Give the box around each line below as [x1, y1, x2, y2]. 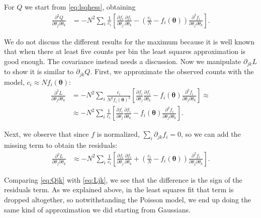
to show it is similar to [4, 66, 74, 77]
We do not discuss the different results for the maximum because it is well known [4, 36, 254, 46]
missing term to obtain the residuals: [4, 140, 118, 150]
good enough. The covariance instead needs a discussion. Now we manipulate [4, 56, 241, 66]
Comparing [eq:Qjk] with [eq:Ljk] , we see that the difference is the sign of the [4, 174, 242, 185]
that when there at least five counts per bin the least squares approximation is [4, 46, 246, 57]
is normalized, [97, 129, 140, 139]
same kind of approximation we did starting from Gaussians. [4, 204, 191, 214]
